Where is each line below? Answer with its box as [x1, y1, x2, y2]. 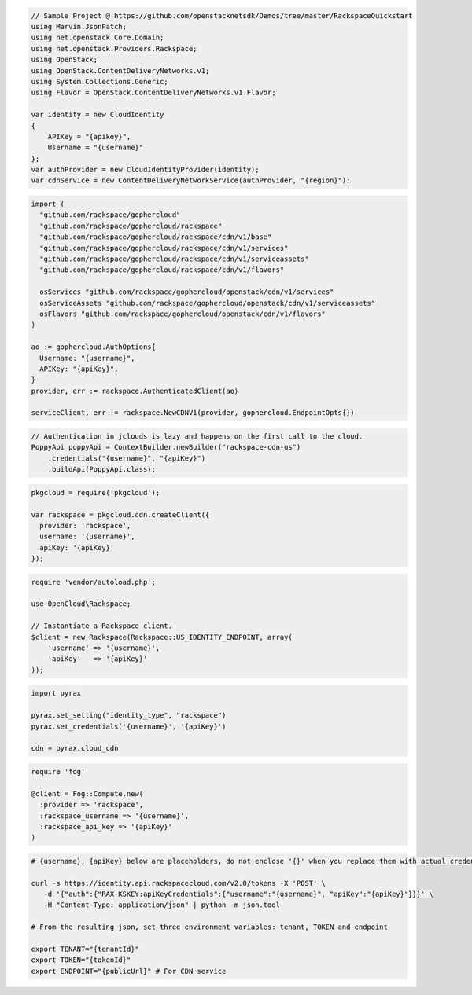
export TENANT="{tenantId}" [31, 944, 139, 953]
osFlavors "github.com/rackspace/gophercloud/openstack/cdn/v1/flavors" [39, 309, 326, 318]
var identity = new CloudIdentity [31, 110, 164, 119]
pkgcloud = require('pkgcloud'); [31, 488, 160, 497]
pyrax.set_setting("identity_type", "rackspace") [31, 711, 227, 720]
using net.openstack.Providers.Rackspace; [31, 44, 197, 53]
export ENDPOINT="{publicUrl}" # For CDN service [31, 967, 227, 975]
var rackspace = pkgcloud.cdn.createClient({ [31, 510, 210, 519]
